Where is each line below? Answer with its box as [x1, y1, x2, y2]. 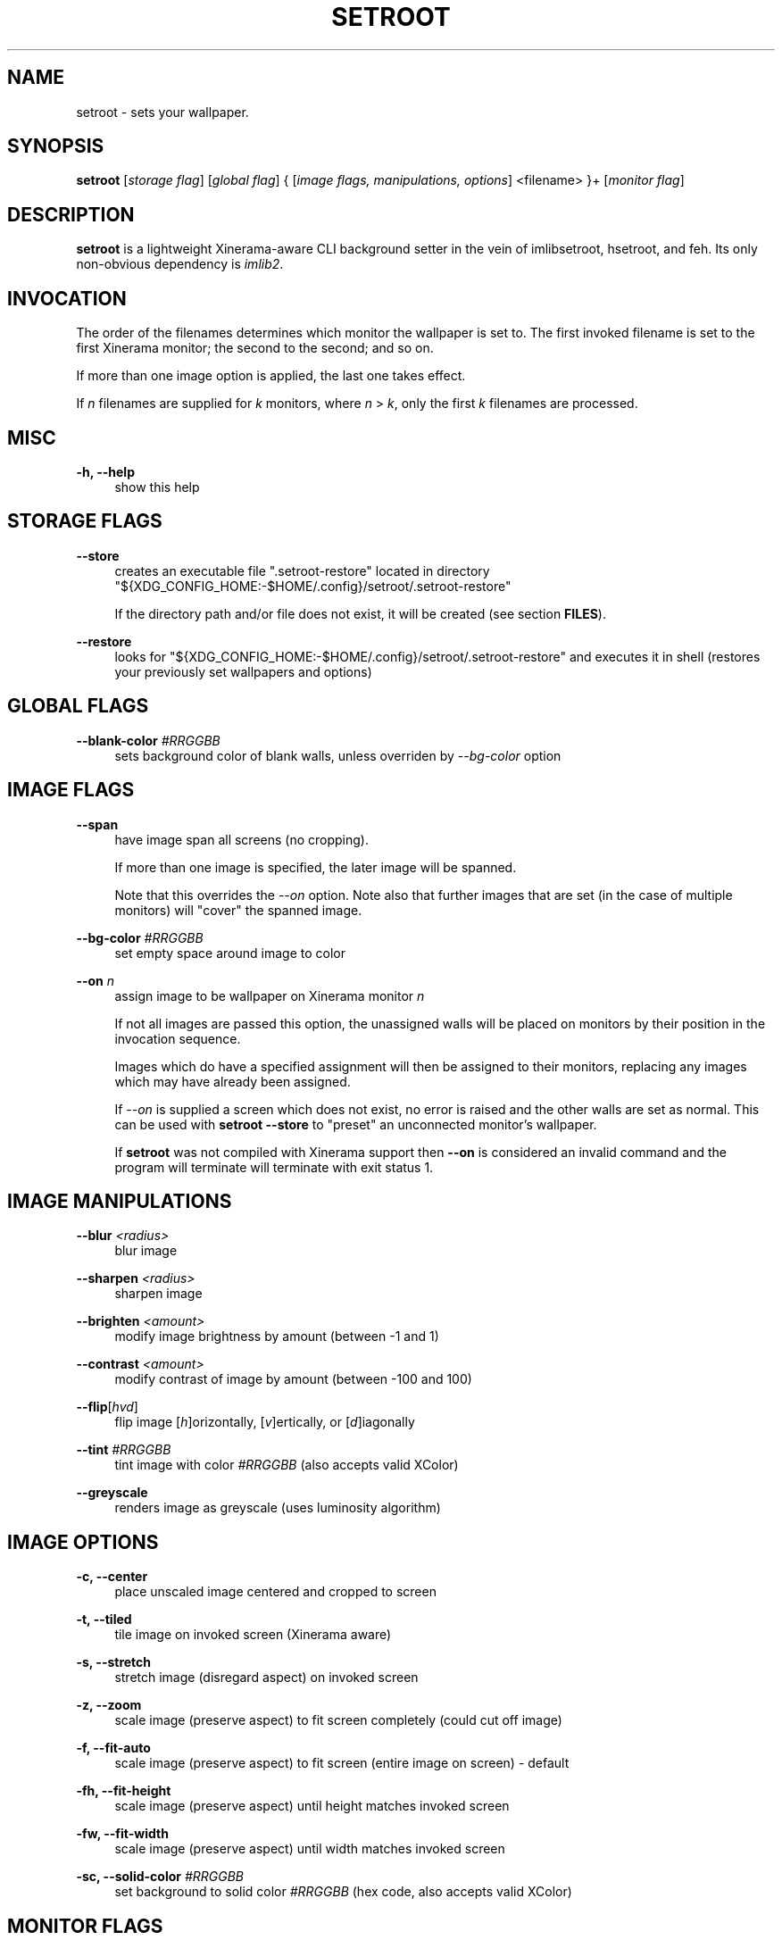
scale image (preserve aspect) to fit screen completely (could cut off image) [114, 1712, 562, 1728]
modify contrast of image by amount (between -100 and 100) [114, 1371, 472, 1387]
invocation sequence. [114, 1030, 241, 1046]
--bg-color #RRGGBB [76, 929, 204, 945]
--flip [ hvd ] [76, 1399, 138, 1415]
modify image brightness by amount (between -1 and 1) [114, 1328, 439, 1345]
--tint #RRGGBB [76, 1442, 171, 1458]
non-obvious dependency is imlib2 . [76, 256, 284, 272]
